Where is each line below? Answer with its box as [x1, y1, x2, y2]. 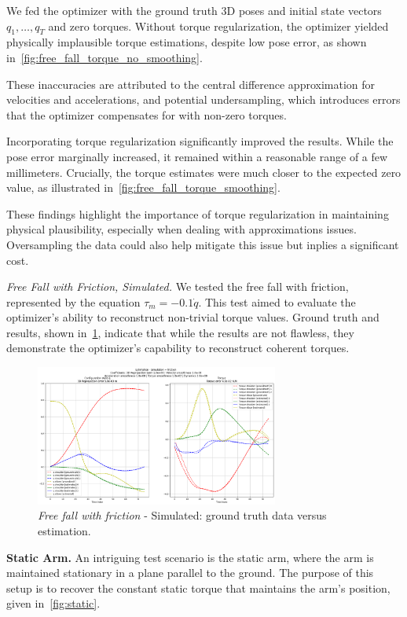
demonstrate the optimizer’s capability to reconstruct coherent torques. [6, 340, 350, 356]
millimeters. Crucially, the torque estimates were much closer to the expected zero [6, 163, 401, 180]
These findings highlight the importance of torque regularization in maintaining [6, 205, 389, 222]
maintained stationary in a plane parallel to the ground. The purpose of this [6, 564, 374, 581]
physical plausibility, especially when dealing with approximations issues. [6, 221, 357, 237]
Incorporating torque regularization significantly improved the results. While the [6, 133, 394, 149]
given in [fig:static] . [6, 595, 101, 611]
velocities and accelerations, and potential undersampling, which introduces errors [6, 91, 401, 108]
